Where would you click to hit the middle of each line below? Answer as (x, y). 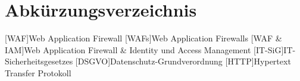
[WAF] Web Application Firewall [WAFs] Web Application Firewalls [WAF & (143, 38)
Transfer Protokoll (38, 72)
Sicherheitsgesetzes (39, 61)
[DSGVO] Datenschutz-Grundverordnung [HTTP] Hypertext (183, 61)
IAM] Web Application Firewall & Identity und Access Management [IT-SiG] (144, 49)
